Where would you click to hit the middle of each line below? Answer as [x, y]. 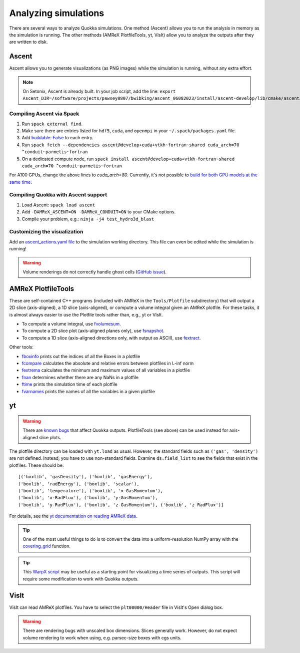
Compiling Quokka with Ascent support [58, 195]
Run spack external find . [52, 124]
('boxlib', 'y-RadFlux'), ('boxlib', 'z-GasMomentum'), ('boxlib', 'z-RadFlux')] [121, 505]
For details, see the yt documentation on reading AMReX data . [73, 516]
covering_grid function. [47, 546]
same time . [21, 182]
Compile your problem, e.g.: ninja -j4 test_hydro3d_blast [88, 219]
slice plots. [50, 437]
